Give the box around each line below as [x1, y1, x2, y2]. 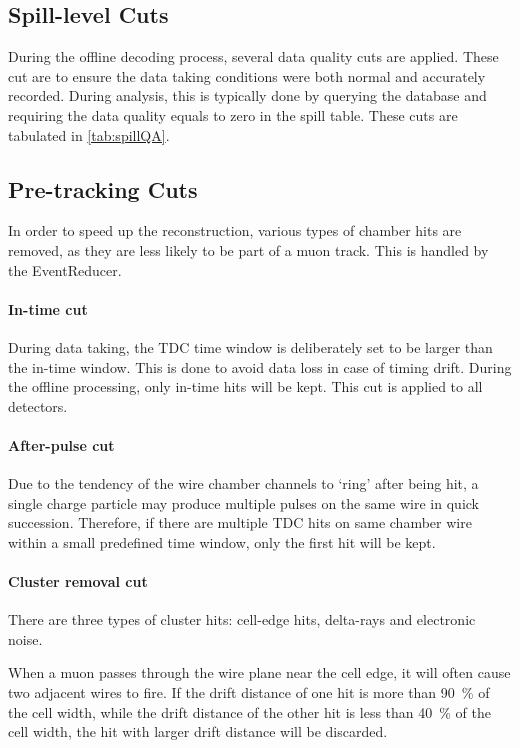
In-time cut [8, 298, 88, 319]
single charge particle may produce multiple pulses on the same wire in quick [8, 492, 479, 513]
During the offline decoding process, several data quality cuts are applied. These [8, 46, 499, 67]
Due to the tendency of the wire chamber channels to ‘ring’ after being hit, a [8, 473, 479, 494]
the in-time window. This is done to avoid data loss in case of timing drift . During [8, 356, 512, 377]
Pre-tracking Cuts [8, 173, 198, 204]
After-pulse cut [8, 434, 115, 455]
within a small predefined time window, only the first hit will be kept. [8, 531, 436, 552]
